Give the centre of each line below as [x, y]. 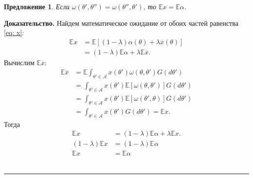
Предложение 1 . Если [37, 6]
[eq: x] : [14, 32]
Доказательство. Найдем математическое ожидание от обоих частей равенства [121, 23]
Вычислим [19, 62]
